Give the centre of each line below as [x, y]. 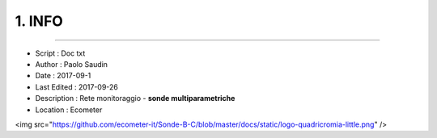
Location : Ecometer [69, 110]
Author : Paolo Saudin [72, 64]
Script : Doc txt [60, 53]
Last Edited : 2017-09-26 [77, 87]
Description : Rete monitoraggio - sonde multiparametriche [135, 98]
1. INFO [39, 21]
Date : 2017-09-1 [63, 76]
